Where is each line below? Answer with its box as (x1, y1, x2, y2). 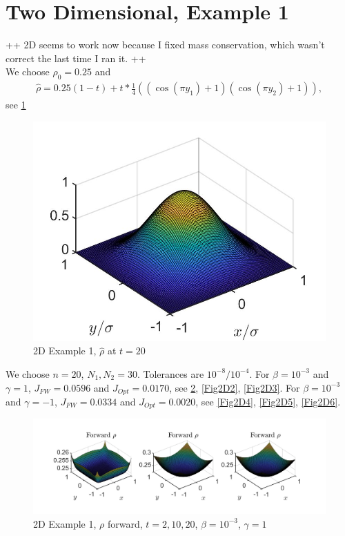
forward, (107, 516, 143, 530)
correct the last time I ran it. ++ (6, 50, 146, 65)
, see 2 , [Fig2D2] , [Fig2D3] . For (169, 380, 300, 394)
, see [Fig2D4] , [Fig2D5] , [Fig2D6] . (195, 394, 341, 408)
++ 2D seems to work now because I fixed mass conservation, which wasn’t (6, 37, 325, 52)
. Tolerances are (137, 366, 204, 381)
